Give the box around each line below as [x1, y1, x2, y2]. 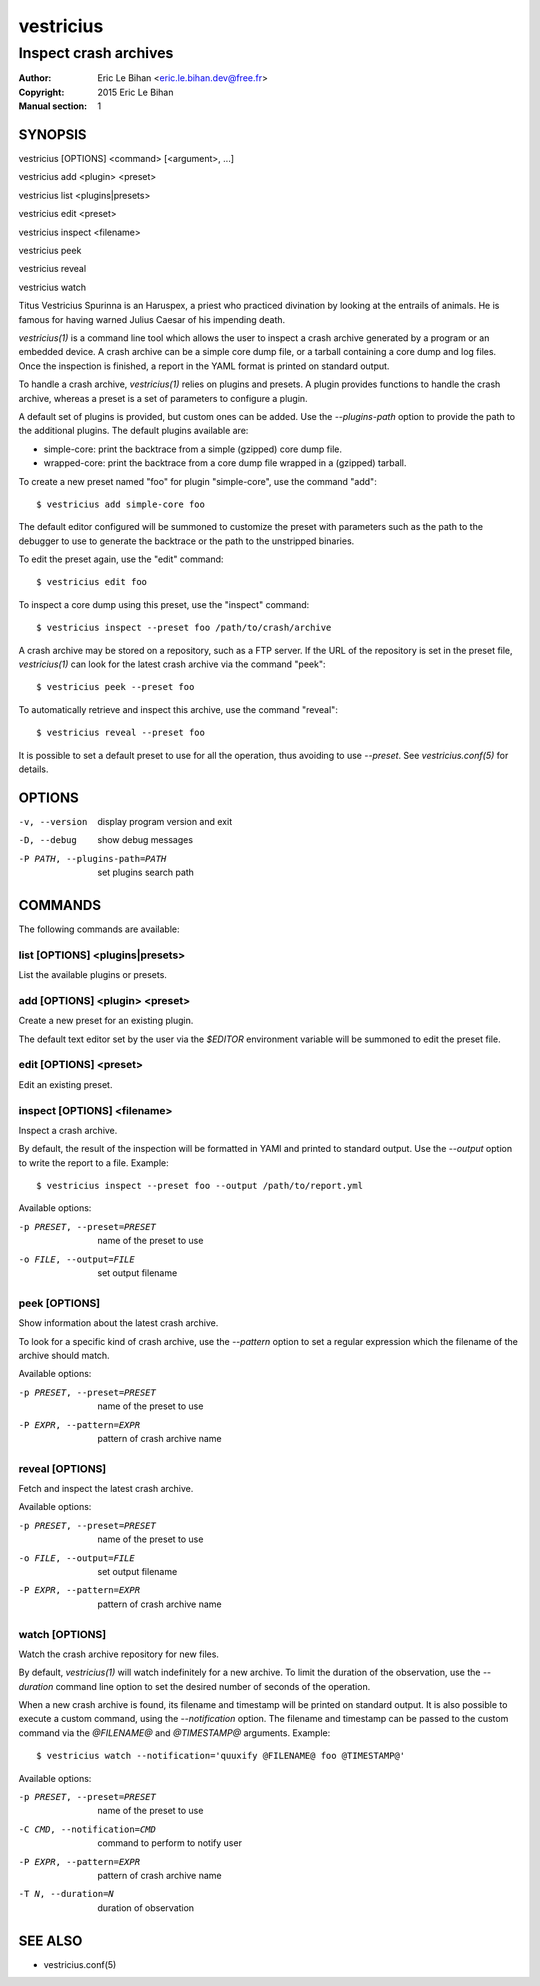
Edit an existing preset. [18, 1078, 113, 1090]
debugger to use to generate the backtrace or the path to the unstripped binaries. [18, 535, 355, 547]
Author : [18, 72, 52, 84]
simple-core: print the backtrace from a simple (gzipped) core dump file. [43, 443, 342, 455]
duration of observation [97, 1901, 195, 1914]
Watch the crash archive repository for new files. [18, 1648, 220, 1660]
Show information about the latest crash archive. [18, 1317, 219, 1329]
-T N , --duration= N [18, 1888, 114, 1900]
